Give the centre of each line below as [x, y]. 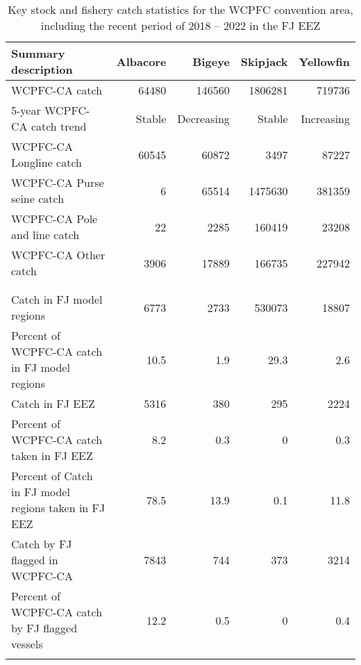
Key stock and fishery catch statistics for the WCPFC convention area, [180, 9]
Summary [38, 53]
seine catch [38, 198]
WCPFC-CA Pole [54, 219]
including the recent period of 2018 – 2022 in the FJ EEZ [180, 25]
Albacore [141, 61]
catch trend [59, 126]
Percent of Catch [52, 476]
